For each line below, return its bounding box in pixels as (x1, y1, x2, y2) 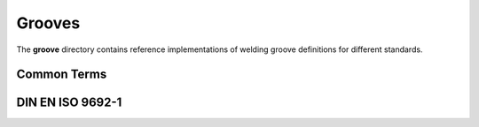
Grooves (16, 13, 81, 33)
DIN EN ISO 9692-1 (16, 95, 122, 110)
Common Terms (16, 67, 107, 82)
